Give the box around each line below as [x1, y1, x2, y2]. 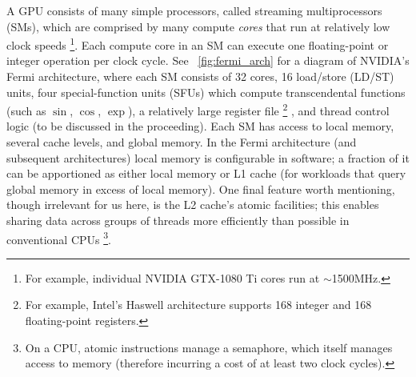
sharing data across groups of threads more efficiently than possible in [6, 212, 350, 229]
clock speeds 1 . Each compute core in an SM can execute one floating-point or [6, 34, 389, 53]
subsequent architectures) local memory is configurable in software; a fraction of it [6, 149, 410, 166]
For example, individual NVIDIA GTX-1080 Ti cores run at [25, 269, 320, 286]
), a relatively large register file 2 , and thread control [127, 100, 390, 118]
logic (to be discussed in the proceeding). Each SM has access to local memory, [6, 118, 394, 134]
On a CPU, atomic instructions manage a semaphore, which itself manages [25, 339, 393, 355]
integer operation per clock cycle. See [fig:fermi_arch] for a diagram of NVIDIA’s [6, 52, 410, 69]
